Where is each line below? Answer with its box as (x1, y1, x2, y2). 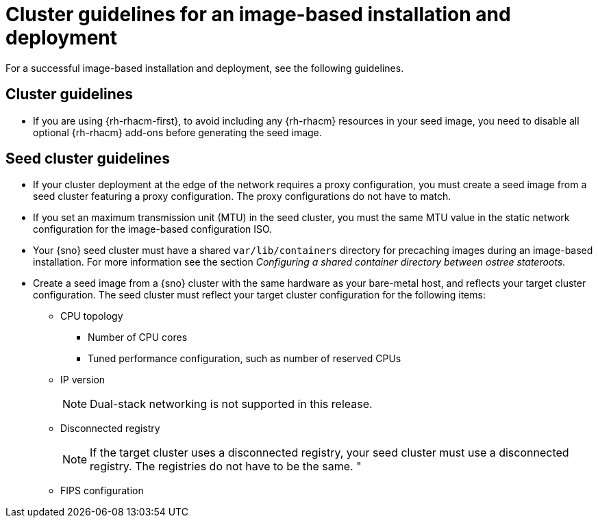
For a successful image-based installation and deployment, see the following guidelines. (5, 62, 404, 74)
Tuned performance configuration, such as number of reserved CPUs (88, 353, 401, 365)
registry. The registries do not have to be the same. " (90, 459, 362, 474)
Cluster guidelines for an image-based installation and (5, 3, 511, 26)
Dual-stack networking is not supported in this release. (90, 397, 373, 411)
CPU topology (60, 310, 123, 322)
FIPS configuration (60, 485, 144, 497)
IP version (60, 374, 105, 386)
